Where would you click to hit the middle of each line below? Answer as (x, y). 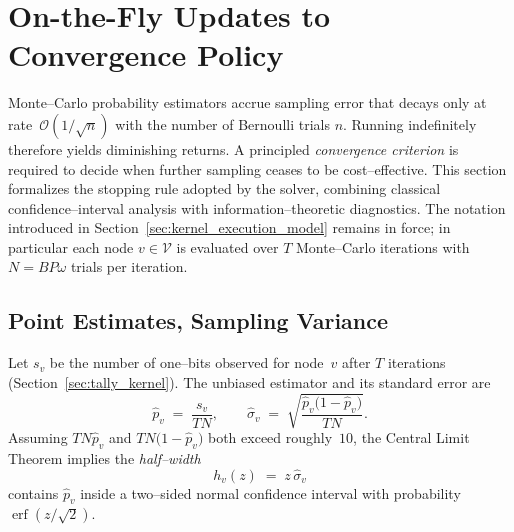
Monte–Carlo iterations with (383, 246)
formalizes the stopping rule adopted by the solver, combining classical (224, 188)
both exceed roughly (270, 437)
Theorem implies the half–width (104, 457)
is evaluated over (227, 246)
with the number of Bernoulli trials (222, 123)
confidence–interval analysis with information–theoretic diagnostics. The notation (257, 207)
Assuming (38, 437)
